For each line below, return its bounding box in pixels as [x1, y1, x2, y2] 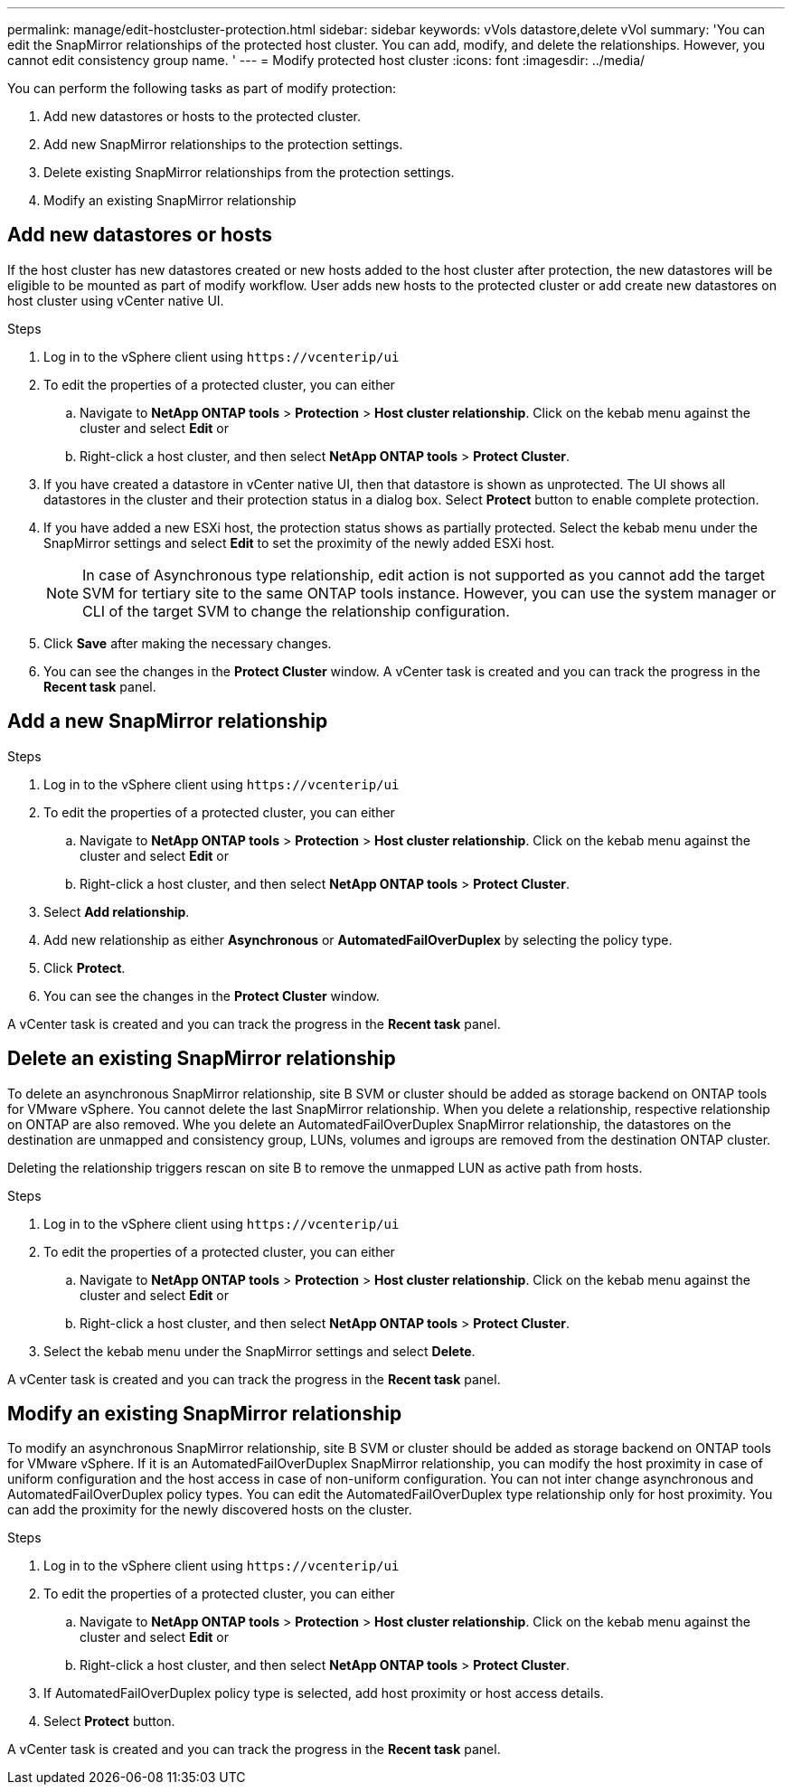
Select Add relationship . [43, 903, 190, 920]
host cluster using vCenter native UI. [7, 292, 224, 308]
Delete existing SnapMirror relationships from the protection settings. [43, 165, 455, 180]
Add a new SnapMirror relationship [7, 710, 328, 733]
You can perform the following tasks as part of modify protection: [7, 80, 397, 96]
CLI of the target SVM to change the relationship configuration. [82, 601, 510, 620]
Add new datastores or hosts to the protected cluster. [43, 108, 361, 124]
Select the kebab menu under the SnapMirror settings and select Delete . [43, 1343, 476, 1359]
